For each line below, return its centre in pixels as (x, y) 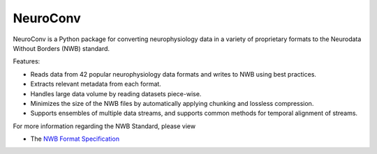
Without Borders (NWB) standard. (61, 48)
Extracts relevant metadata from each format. (96, 84)
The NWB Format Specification (75, 139)
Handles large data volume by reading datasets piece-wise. (116, 93)
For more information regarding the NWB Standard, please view (104, 126)
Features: (27, 61)
